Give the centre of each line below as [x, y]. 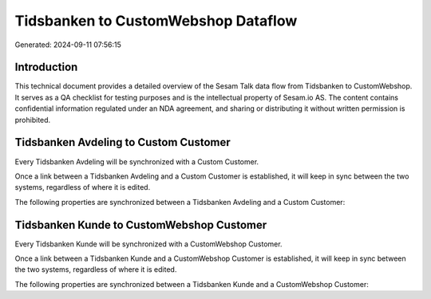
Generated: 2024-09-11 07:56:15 [68, 45]
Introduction [46, 67]
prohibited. [33, 120]
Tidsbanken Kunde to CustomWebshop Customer [141, 224]
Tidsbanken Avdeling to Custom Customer [123, 142]
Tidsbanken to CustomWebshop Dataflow [156, 21]
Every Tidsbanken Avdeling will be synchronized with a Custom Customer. [137, 161]
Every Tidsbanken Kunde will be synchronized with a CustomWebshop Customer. [148, 244]
